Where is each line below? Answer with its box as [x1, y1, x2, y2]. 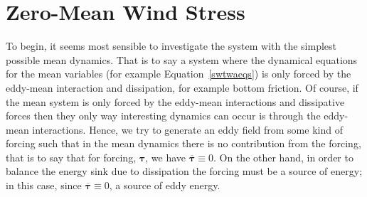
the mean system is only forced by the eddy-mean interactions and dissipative [6, 94, 345, 109]
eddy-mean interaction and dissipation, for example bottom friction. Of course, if [6, 80, 358, 95]
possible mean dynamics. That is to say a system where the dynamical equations [6, 52, 358, 67]
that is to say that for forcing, [6, 149, 137, 164]
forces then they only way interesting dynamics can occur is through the [6, 108, 321, 123]
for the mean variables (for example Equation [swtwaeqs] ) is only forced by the [6, 66, 351, 81]
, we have [145, 149, 186, 164]
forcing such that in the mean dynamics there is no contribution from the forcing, [6, 136, 361, 151]
